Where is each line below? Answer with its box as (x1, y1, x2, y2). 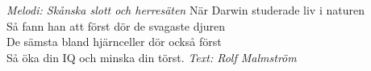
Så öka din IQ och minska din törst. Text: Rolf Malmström (6, 48, 297, 65)
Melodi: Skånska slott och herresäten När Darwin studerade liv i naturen (6, 2, 365, 18)
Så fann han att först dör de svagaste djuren (6, 17, 226, 34)
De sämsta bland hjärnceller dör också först (6, 33, 222, 50)
